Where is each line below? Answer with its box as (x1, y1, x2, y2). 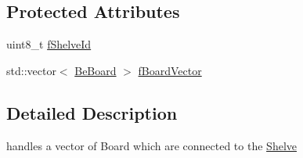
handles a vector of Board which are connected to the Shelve (6, 137, 297, 153)
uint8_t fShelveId (6, 36, 92, 52)
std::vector (6, 62, 56, 78)
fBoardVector (138, 62, 202, 78)
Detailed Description (6, 100, 178, 124)
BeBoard (74, 62, 117, 78)
